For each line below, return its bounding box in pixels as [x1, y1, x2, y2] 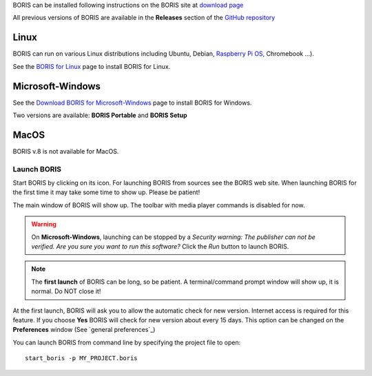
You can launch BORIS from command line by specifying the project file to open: [12, 338, 241, 346]
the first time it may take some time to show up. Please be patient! [12, 188, 200, 196]
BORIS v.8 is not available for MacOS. [12, 147, 119, 155]
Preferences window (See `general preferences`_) [12, 326, 156, 334]
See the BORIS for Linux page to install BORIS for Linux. [12, 62, 171, 70]
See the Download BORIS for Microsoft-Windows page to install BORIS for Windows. [12, 98, 252, 107]
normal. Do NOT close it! [31, 287, 101, 295]
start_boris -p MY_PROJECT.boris [25, 355, 138, 362]
